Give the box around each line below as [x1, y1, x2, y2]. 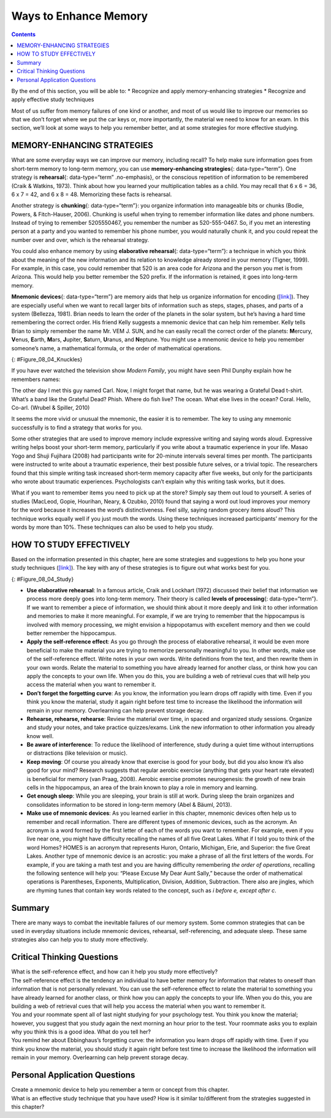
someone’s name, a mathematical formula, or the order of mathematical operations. [11, 344, 222, 352]
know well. [26, 732, 54, 739]
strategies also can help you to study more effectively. [11, 936, 148, 943]
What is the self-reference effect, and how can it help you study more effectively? [11, 968, 218, 975]
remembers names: [11, 376, 61, 383]
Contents [11, 31, 36, 38]
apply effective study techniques [11, 96, 94, 104]
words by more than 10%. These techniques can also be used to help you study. [11, 523, 214, 531]
